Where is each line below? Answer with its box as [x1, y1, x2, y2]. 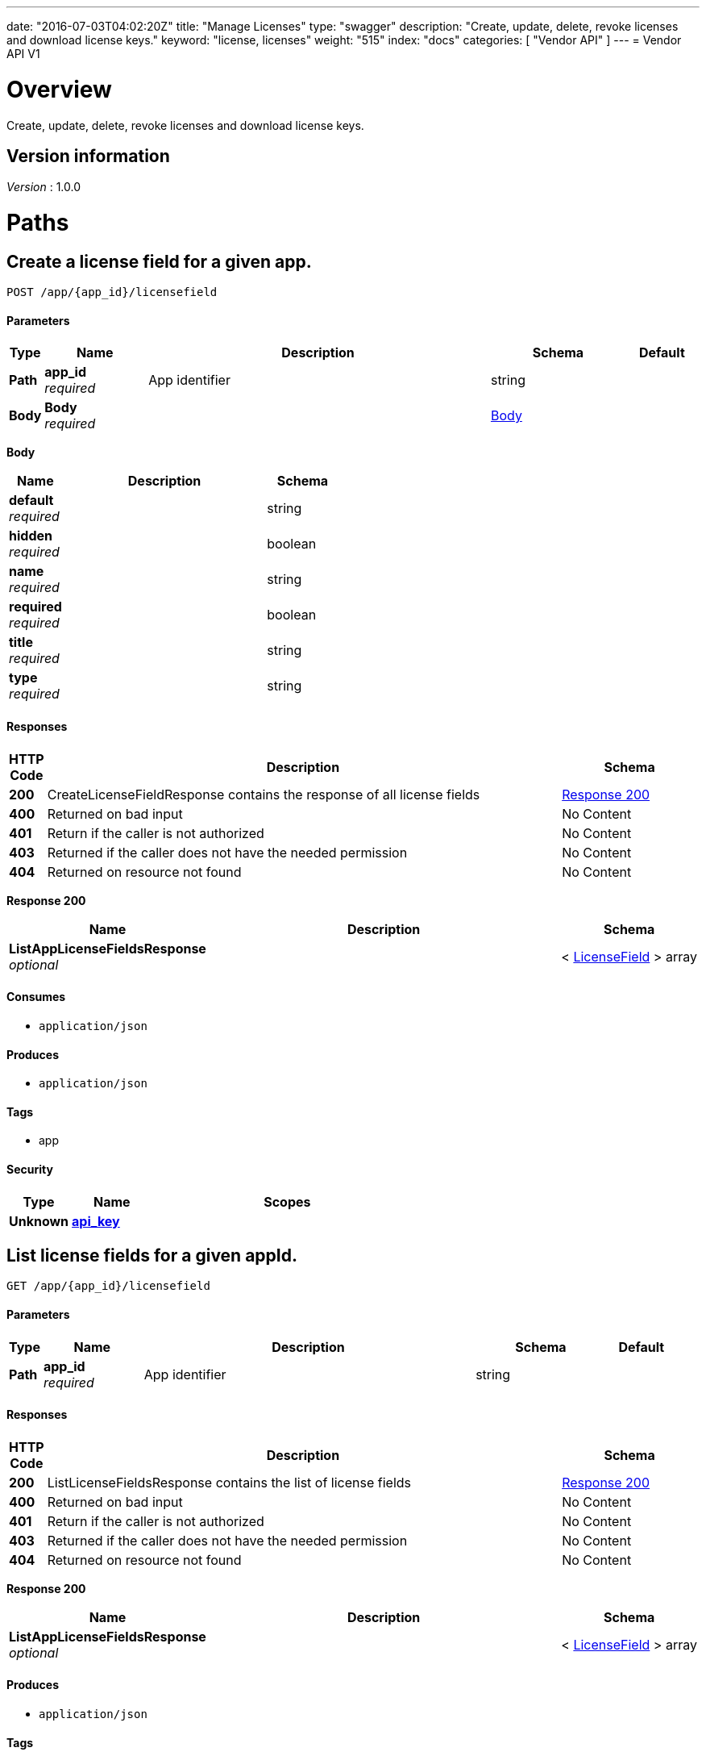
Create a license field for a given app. [6, 251, 312, 272]
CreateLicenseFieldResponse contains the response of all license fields [47, 786, 480, 803]
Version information [6, 145, 170, 166]
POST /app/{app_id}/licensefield [6, 286, 218, 299]
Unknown [9, 1212, 69, 1229]
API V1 [6, 47, 40, 60]
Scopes [264, 1193, 311, 1210]
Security [6, 1162, 53, 1176]
